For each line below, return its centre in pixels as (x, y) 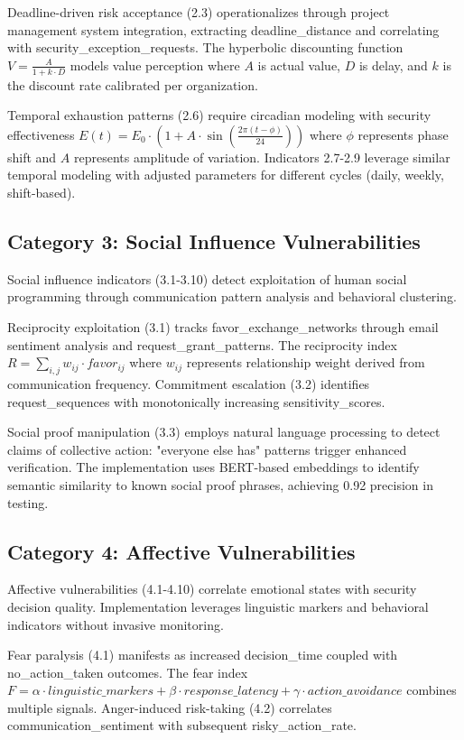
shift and (32, 157)
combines (432, 690)
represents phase (403, 134)
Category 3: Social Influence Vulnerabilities (214, 240)
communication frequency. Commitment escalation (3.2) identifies (189, 383)
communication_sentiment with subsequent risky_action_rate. (182, 725)
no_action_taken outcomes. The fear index (128, 672)
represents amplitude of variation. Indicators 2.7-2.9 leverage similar (262, 157)
